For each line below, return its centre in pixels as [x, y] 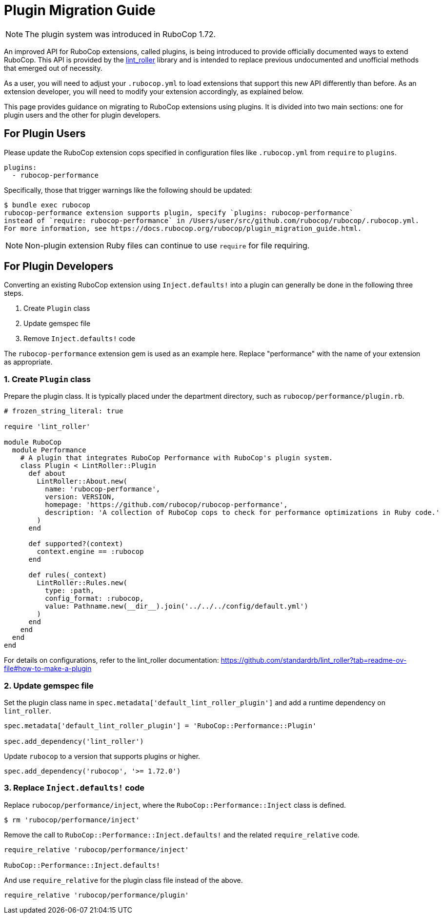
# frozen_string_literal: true [64, 411]
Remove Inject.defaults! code [79, 339]
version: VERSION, [80, 497]
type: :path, [70, 591]
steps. [14, 293]
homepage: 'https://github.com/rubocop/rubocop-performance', [166, 505]
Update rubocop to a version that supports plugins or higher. [102, 756]
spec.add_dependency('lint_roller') [74, 741]
